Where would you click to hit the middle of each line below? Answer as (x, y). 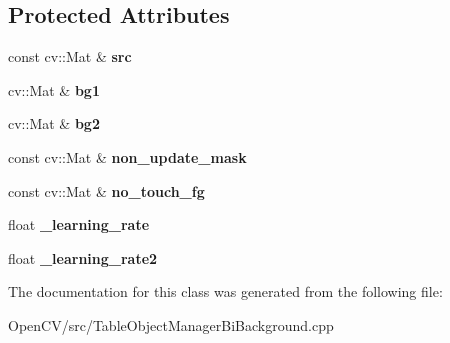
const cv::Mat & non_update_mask (127, 156)
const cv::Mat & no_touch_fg (106, 190)
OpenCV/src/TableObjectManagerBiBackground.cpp (171, 324)
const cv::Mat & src (70, 56)
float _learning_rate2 (83, 257)
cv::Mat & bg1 (54, 89)
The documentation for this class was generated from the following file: (225, 291)
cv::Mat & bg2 (54, 123)
